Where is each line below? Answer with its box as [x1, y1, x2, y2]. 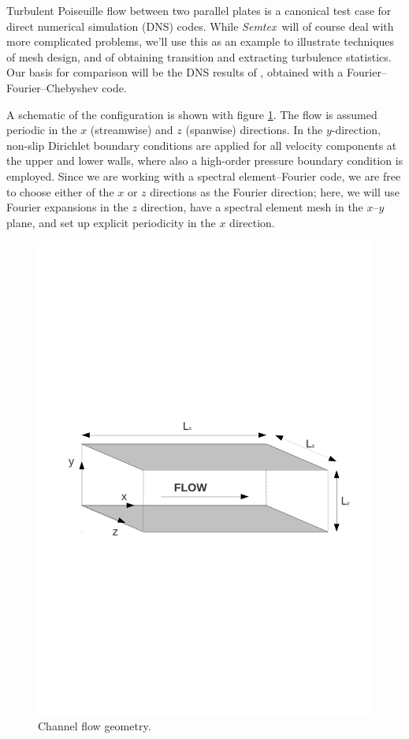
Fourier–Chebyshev [6, 79, 99, 95]
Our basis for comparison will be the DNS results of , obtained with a [6, 64, 344, 80]
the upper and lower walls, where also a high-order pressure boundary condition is [6, 152, 403, 169]
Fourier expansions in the [6, 199, 128, 215]
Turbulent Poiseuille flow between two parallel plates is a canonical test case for [6, 2, 392, 18]
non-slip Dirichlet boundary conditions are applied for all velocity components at [6, 136, 397, 153]
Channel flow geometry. [38, 717, 151, 733]
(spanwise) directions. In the [185, 121, 323, 138]
